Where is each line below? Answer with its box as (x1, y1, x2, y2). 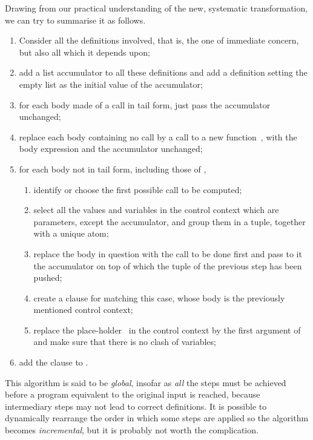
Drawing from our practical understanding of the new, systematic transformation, (5, 2, 308, 14)
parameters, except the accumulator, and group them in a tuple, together (33, 215, 306, 228)
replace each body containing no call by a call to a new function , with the (19, 130, 297, 143)
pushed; (33, 271, 62, 284)
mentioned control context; (33, 303, 133, 316)
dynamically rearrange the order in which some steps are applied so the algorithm (5, 412, 309, 424)
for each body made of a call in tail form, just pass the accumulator (19, 98, 271, 111)
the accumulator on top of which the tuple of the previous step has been (33, 259, 302, 272)
